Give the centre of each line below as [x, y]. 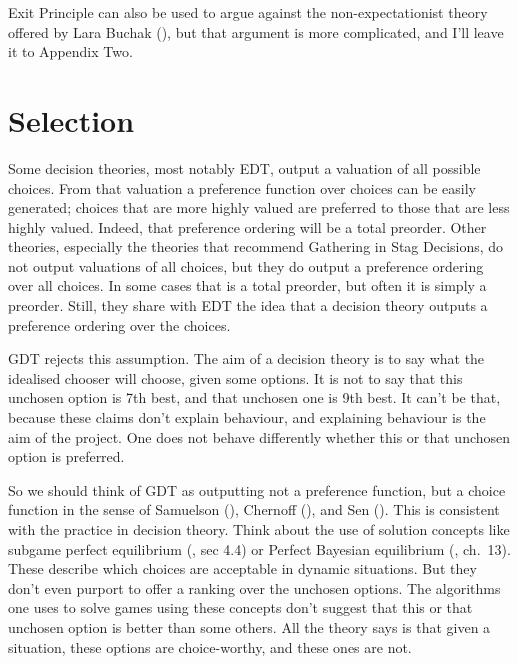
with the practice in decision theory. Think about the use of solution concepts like [259, 529]
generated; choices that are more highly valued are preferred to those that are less [259, 207]
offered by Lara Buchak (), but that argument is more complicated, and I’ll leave [256, 31]
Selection [71, 119]
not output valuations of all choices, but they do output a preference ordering [246, 265]
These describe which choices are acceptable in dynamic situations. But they [242, 568]
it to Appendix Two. [70, 51]
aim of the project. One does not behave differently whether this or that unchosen [259, 436]
